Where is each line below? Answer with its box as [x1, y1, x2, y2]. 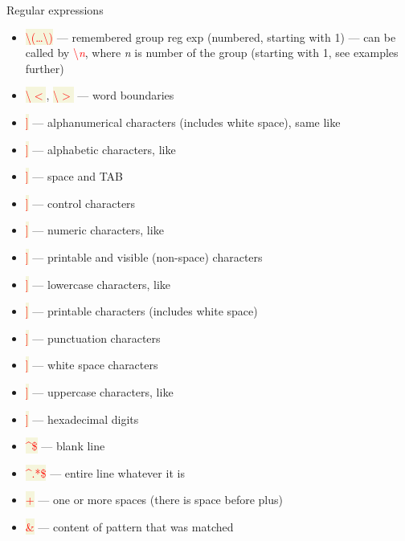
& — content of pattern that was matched [25, 518, 234, 535]
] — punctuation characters [25, 329, 161, 346]
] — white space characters [25, 356, 158, 373]
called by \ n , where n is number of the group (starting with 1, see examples [25, 44, 399, 61]
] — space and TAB [25, 168, 124, 185]
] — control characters [25, 194, 136, 211]
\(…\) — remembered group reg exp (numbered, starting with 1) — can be [25, 28, 396, 45]
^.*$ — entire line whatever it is [25, 464, 185, 481]
